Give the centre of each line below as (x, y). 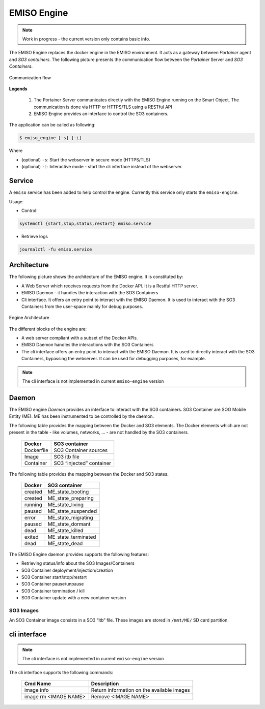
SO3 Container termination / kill (53, 591)
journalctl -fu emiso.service (56, 249)
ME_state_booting (68, 492)
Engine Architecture (29, 318)
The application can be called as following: (52, 125)
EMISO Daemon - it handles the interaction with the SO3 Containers (90, 293)
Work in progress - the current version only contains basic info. (86, 39)
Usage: (16, 201)
